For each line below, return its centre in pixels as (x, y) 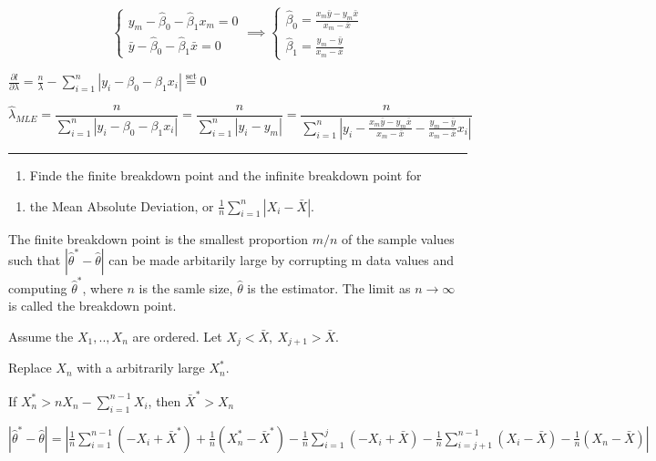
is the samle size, (186, 287)
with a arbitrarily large (141, 368)
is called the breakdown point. (92, 306)
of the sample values (398, 238)
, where (102, 287)
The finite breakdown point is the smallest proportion (158, 238)
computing (38, 287)
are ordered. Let (177, 336)
